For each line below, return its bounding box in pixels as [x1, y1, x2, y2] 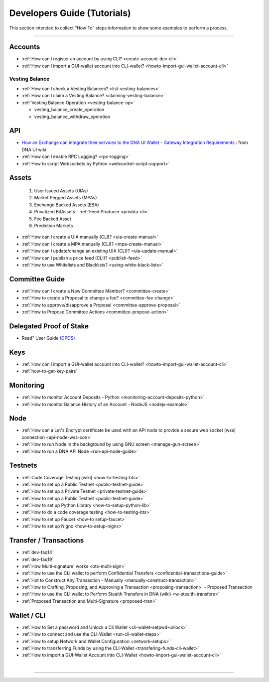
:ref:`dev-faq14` [21, 549, 54, 555]
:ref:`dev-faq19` [21, 556, 54, 562]
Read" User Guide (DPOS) [21, 335, 75, 341]
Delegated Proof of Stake [9, 322, 89, 330]
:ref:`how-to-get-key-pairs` [21, 368, 78, 374]
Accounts [9, 43, 40, 51]
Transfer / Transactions [9, 536, 84, 545]
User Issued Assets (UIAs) [34, 188, 88, 194]
